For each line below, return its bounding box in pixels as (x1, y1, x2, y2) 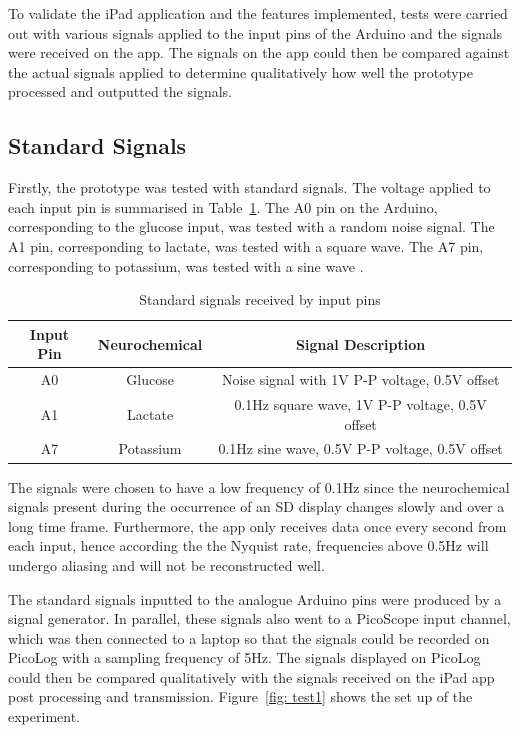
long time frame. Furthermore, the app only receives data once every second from (8, 515, 507, 536)
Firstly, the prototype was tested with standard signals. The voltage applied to (8, 177, 491, 198)
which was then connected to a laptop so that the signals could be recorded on (8, 627, 490, 648)
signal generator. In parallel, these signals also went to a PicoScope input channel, (8, 608, 511, 629)
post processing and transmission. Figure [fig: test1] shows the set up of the (8, 686, 473, 707)
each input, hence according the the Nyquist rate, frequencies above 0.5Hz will (8, 535, 489, 556)
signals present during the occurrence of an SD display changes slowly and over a (8, 496, 505, 517)
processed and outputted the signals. (8, 81, 232, 102)
